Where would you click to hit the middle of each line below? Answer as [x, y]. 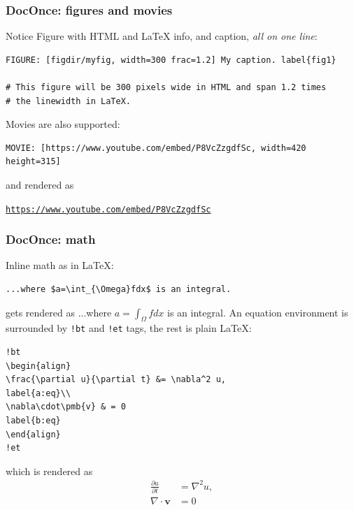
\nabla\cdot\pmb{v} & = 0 [66, 407]
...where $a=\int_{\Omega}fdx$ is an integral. [119, 290]
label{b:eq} [33, 421]
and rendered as [40, 184]
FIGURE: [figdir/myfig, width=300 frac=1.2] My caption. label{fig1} [171, 60]
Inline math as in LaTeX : [60, 265]
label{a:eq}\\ [38, 393]
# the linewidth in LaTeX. [68, 101]
